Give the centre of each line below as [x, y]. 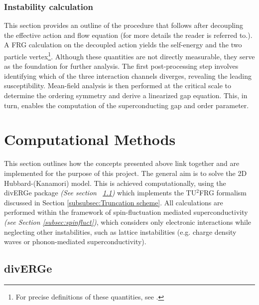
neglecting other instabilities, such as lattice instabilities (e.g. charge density [120, 231]
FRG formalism [223, 193]
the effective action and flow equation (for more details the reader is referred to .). [128, 35]
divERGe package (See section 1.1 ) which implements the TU [100, 193]
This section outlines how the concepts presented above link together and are [122, 163]
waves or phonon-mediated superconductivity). [75, 241]
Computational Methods [90, 139]
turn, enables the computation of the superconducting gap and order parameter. [127, 105]
